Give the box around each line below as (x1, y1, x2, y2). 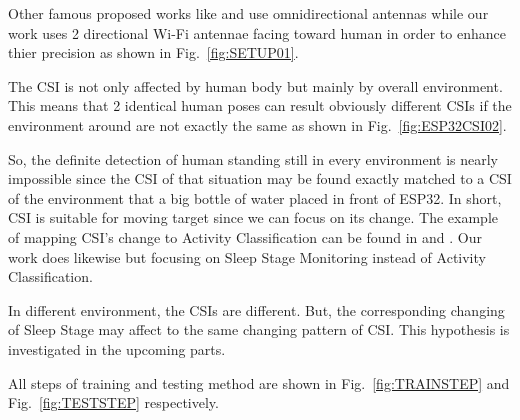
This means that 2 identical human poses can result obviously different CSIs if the (8, 95, 512, 116)
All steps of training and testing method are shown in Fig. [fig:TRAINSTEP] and (8, 372, 510, 393)
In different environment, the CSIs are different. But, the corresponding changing (8, 299, 505, 320)
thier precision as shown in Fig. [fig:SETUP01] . (8, 42, 299, 63)
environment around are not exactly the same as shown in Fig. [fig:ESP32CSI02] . (8, 114, 507, 135)
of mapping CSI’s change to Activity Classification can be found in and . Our (8, 226, 482, 247)
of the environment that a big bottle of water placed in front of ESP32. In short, (8, 187, 502, 208)
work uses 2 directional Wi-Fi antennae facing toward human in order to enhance (8, 22, 506, 43)
